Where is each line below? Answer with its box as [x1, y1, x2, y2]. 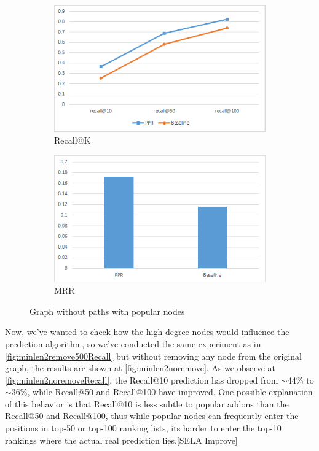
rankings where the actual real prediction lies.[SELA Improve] [5, 433, 238, 446]
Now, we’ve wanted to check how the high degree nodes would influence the [5, 325, 289, 338]
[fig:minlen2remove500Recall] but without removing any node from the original [5, 349, 302, 362]
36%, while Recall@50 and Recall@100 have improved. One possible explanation [11, 385, 313, 398]
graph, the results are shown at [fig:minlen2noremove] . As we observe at [5, 361, 276, 374]
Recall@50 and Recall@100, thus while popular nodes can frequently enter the [5, 409, 299, 422]
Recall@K [54, 134, 91, 147]
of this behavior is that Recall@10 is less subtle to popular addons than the [5, 397, 289, 410]
